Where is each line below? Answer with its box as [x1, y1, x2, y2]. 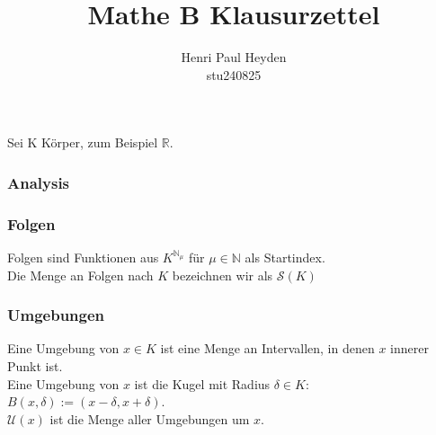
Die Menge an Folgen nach [7, 265, 154, 284]
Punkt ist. [7, 356, 63, 375]
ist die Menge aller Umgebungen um [49, 409, 250, 428]
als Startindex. [245, 247, 325, 266]
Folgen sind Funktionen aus [7, 247, 159, 266]
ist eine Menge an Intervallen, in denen [160, 339, 375, 358]
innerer [390, 339, 429, 358]
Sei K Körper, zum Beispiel [7, 133, 158, 152]
